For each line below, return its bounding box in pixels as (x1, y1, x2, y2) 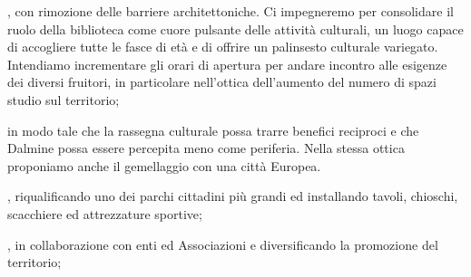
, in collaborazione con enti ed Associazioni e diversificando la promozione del (7, 234, 438, 253)
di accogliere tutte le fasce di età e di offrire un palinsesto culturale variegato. (7, 37, 438, 56)
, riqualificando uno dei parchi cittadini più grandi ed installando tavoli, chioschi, (7, 186, 458, 205)
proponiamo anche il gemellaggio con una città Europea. (7, 156, 321, 175)
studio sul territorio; (7, 90, 120, 109)
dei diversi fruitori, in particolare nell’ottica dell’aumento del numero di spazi (7, 72, 437, 91)
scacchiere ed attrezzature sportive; (7, 204, 202, 223)
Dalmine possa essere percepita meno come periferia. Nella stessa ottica (7, 138, 405, 158)
